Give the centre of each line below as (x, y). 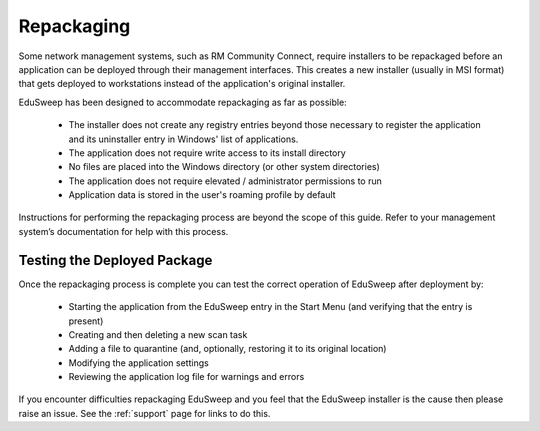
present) (86, 321)
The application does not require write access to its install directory (207, 152)
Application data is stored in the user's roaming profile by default (202, 195)
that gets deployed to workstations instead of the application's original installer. (182, 84)
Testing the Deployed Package (115, 260)
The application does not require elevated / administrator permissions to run (225, 181)
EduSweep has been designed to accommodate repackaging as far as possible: (182, 102)
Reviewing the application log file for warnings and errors (186, 377)
